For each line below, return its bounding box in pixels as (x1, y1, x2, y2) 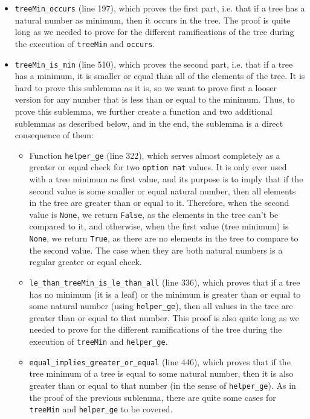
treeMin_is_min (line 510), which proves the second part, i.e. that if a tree (15, 57, 293, 70)
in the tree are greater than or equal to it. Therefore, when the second (29, 196, 289, 209)
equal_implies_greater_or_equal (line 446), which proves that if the (29, 355, 291, 368)
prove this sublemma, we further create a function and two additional (15, 104, 273, 117)
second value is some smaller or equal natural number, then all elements (29, 184, 296, 197)
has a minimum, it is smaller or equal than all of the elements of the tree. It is (15, 69, 305, 82)
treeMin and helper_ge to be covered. (29, 403, 173, 415)
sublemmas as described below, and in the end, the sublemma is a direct (15, 117, 283, 129)
